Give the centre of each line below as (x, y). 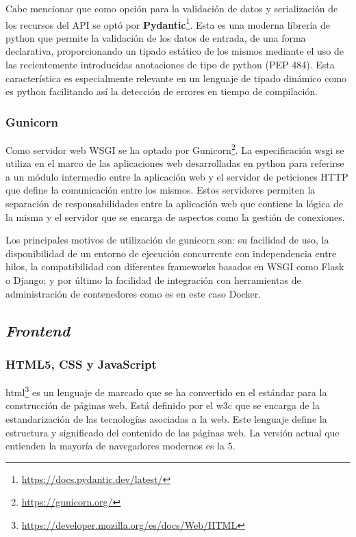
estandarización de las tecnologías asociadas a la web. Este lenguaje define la (166, 419)
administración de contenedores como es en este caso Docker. (133, 293)
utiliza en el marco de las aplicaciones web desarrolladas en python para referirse (175, 163)
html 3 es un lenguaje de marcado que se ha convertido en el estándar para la (166, 391)
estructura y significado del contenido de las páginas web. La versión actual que (173, 432)
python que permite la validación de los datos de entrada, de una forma (156, 37)
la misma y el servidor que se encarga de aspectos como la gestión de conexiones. (175, 217)
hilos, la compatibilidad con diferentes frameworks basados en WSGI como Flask (175, 266)
